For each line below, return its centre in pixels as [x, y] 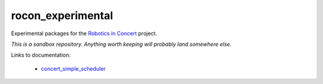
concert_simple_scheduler [73, 69]
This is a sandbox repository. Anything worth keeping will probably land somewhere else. [121, 44]
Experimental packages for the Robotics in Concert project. [84, 33]
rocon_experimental [62, 15]
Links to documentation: [41, 55]
